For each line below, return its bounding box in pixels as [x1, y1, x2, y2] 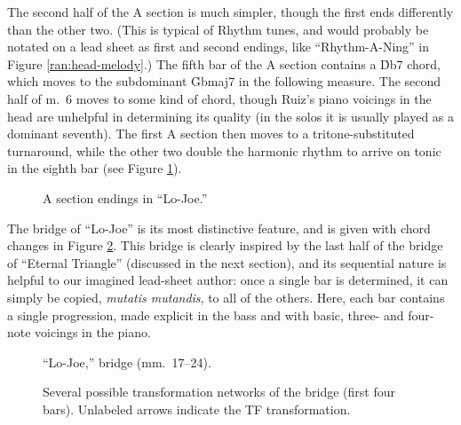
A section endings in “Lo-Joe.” [43, 188, 208, 207]
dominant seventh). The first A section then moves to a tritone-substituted [7, 124, 415, 143]
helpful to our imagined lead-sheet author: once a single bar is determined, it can [7, 271, 449, 289]
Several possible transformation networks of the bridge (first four [43, 382, 395, 401]
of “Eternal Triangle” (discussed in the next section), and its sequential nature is [7, 253, 447, 272]
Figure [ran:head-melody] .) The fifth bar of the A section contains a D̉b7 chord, [7, 54, 441, 73]
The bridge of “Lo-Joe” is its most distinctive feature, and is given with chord [7, 218, 431, 237]
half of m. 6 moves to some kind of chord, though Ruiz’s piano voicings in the [7, 89, 432, 107]
